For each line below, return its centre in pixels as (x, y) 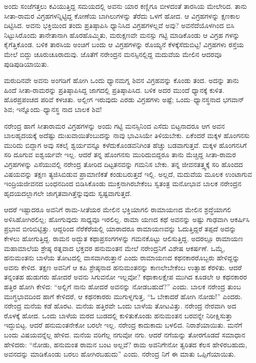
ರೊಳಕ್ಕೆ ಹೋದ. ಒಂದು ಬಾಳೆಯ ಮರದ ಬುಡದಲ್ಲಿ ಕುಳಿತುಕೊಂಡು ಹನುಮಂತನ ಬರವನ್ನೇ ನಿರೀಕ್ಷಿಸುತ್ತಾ (118, 315)
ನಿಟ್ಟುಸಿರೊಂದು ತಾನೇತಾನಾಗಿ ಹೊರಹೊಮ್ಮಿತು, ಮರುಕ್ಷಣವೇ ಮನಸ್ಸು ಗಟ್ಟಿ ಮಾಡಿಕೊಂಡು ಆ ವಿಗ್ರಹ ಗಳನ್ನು (122, 35)
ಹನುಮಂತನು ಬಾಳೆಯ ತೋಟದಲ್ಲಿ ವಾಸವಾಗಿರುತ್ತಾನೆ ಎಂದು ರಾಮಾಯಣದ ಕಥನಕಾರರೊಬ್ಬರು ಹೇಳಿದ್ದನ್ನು (122, 258)
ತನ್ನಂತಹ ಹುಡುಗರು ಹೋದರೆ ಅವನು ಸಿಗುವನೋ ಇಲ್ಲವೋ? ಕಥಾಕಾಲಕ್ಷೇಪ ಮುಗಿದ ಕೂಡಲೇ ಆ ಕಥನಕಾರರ (126, 277)
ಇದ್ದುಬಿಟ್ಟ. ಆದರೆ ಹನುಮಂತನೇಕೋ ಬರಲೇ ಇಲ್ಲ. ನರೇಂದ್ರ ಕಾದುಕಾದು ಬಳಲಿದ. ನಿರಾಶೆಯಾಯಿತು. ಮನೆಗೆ (123, 325)
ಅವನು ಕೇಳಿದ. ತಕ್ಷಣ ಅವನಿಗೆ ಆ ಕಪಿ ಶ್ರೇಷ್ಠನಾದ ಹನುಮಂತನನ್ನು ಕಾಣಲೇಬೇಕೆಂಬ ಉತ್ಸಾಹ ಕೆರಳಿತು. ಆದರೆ (123, 267)
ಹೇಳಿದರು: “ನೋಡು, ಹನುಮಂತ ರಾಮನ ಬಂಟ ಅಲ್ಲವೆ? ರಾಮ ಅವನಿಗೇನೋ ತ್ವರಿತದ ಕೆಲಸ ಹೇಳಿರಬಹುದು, (126, 344)
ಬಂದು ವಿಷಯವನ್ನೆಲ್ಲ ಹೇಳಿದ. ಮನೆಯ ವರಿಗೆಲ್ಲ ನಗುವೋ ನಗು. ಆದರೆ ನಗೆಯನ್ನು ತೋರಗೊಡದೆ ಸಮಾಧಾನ (125, 335)
